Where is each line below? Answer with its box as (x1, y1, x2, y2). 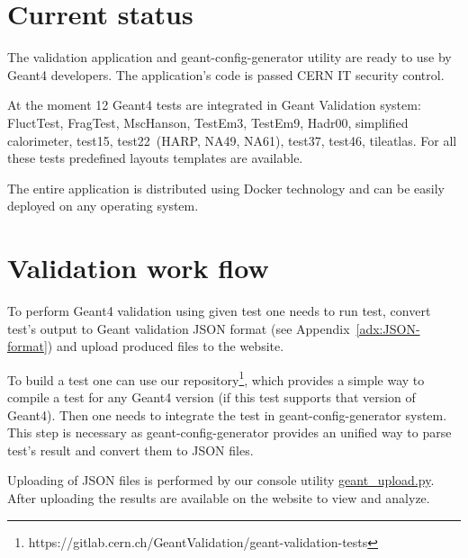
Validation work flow (7, 249, 269, 286)
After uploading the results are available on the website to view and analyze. (7, 489, 430, 507)
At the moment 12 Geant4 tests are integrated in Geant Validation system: (7, 95, 421, 114)
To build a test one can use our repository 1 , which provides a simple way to (7, 367, 425, 389)
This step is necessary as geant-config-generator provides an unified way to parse (7, 423, 452, 442)
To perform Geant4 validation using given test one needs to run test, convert (7, 301, 431, 319)
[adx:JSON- (355, 319, 420, 337)
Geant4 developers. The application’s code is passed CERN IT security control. (7, 65, 445, 84)
